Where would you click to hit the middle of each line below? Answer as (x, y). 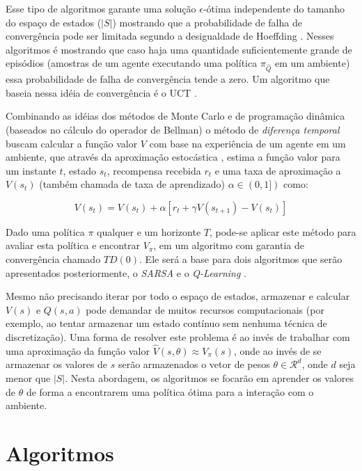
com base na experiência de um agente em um (247, 143)
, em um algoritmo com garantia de (229, 245)
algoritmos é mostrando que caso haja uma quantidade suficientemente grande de (179, 49)
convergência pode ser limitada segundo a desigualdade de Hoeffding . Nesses (170, 36)
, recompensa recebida (154, 170)
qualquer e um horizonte (149, 231)
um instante (31, 170)
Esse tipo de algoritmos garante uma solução (101, 8)
